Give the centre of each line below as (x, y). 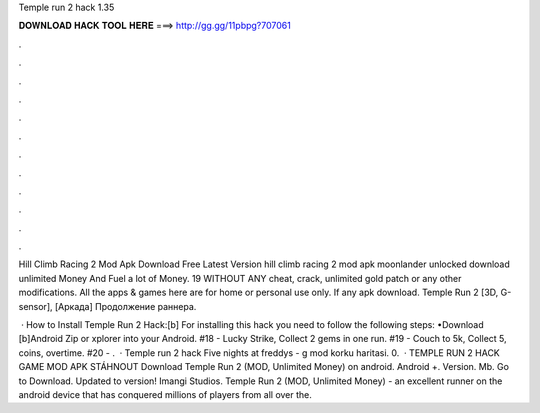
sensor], (36, 306)
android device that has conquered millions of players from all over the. (165, 394)
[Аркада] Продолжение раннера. (125, 306)
